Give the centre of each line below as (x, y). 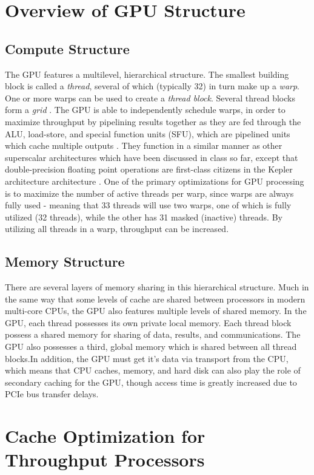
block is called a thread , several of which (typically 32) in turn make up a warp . (152, 86)
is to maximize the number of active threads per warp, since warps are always (149, 193)
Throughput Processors (105, 460)
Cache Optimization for (105, 436)
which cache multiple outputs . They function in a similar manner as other (144, 145)
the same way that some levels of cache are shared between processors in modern (155, 299)
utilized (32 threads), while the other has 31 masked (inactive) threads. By (144, 217)
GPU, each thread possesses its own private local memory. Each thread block (148, 322)
